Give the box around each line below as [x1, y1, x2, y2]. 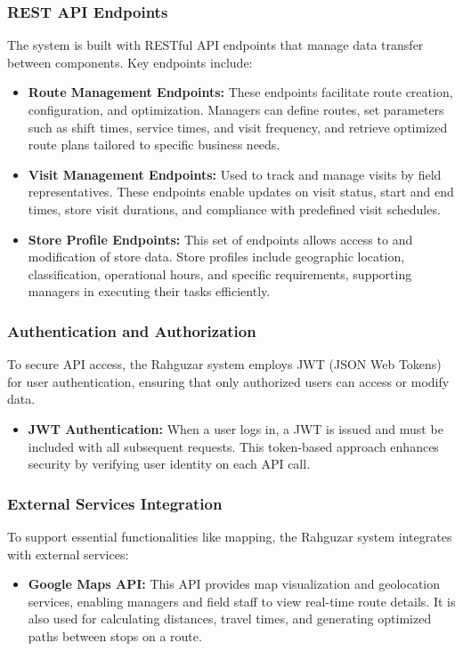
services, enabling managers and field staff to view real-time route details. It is [28, 591, 456, 610]
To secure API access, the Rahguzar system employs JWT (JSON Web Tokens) [7, 355, 442, 374]
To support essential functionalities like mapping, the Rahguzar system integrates [7, 526, 452, 545]
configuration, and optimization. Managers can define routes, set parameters [28, 100, 444, 118]
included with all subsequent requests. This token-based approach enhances [28, 437, 439, 455]
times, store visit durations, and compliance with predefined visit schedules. [28, 199, 441, 218]
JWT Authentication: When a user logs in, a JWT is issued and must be [28, 419, 443, 438]
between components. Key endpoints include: [7, 52, 253, 71]
